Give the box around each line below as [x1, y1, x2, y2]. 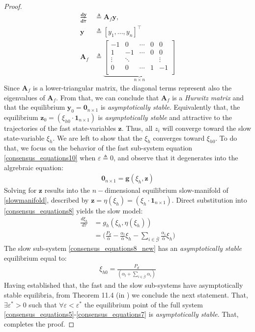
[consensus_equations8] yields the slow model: [4, 205, 143, 215]
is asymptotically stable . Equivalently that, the [100, 102, 240, 112]
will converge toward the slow [162, 122, 252, 133]
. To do [215, 132, 237, 143]
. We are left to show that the [53, 132, 142, 143]
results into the [44, 185, 90, 195]
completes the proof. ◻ [4, 318, 75, 329]
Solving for [4, 185, 37, 195]
